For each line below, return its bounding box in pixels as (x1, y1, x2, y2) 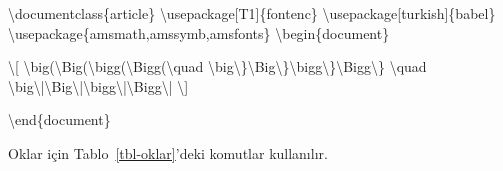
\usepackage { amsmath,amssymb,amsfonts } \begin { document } (8, 22, 390, 43)
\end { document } (8, 109, 111, 130)
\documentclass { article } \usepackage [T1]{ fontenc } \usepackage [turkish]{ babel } (8, 3, 496, 23)
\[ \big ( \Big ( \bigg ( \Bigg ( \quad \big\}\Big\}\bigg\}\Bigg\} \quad (8, 56, 427, 77)
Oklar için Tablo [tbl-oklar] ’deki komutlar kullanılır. (8, 142, 328, 163)
